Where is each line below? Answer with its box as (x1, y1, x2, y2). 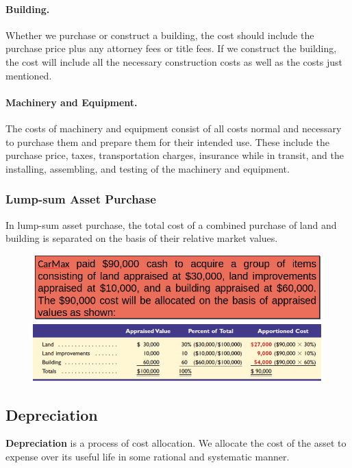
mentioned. (5, 68, 52, 82)
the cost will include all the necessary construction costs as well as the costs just (5, 54, 343, 69)
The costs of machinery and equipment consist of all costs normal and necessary (5, 121, 342, 135)
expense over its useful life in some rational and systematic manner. (5, 449, 290, 464)
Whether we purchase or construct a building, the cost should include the (5, 27, 314, 42)
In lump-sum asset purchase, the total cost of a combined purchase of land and (5, 217, 337, 232)
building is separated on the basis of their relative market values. (5, 231, 278, 245)
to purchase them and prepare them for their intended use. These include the (5, 134, 329, 149)
